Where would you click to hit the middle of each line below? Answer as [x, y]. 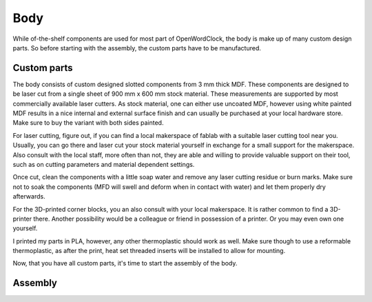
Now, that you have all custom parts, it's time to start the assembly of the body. [125, 263]
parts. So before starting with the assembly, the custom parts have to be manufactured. [137, 48]
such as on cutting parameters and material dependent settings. [104, 164]
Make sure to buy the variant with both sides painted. [88, 123]
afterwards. [29, 197]
